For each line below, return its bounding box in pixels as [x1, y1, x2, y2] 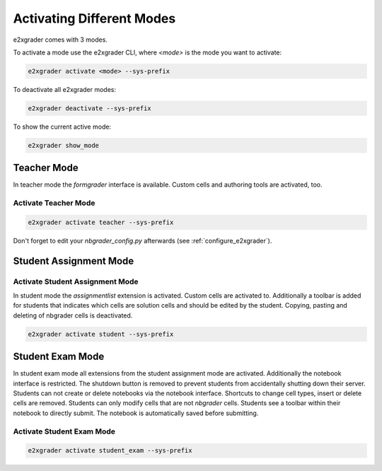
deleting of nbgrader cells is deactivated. [13, 311, 133, 320]
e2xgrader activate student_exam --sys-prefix [28, 446, 192, 455]
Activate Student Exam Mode [13, 426, 116, 436]
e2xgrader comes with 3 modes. [13, 35, 108, 44]
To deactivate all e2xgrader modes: [13, 85, 117, 93]
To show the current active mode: [13, 122, 112, 131]
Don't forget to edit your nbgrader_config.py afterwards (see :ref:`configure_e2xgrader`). [13, 236, 272, 245]
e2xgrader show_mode [28, 141, 99, 149]
